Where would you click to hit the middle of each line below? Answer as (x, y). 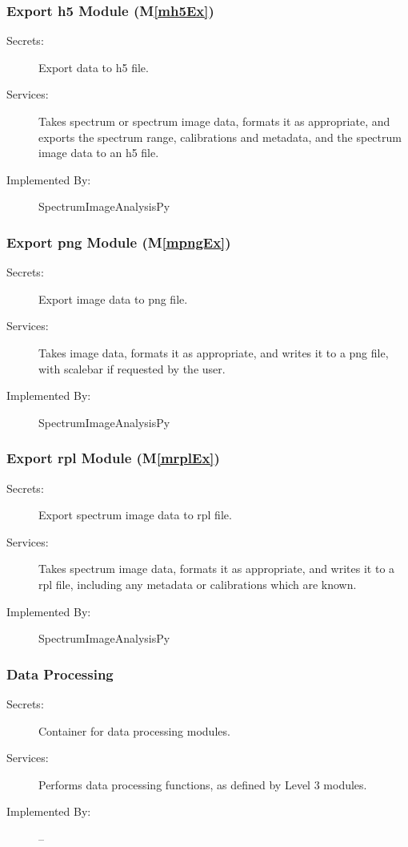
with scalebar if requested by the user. (132, 368)
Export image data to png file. (113, 298)
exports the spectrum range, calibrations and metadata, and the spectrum (220, 137)
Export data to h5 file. (94, 67)
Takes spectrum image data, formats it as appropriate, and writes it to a (217, 569)
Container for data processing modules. (134, 730)
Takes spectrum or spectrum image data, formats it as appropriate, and (214, 121)
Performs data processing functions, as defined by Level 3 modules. (203, 784)
